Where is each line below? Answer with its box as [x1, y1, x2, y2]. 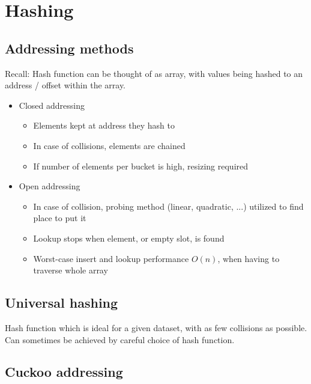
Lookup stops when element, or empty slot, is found [33, 231, 225, 244]
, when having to [217, 252, 280, 264]
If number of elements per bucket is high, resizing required [33, 159, 249, 172]
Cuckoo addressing [5, 362, 123, 381]
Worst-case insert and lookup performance [33, 252, 189, 264]
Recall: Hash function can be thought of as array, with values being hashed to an [5, 67, 303, 79]
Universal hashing [5, 293, 118, 312]
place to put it [33, 212, 86, 224]
